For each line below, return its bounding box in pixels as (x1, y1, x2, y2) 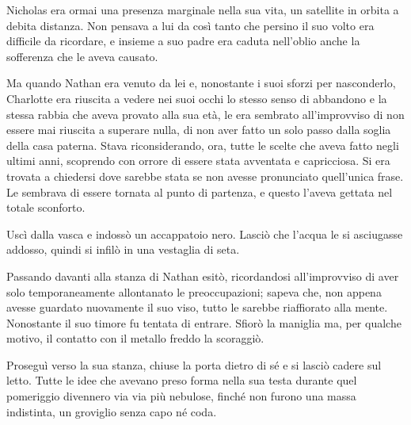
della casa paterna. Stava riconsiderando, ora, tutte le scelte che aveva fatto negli (6, 136, 399, 153)
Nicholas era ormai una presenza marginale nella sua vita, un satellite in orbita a (6, 2, 399, 17)
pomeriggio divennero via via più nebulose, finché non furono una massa (6, 388, 356, 404)
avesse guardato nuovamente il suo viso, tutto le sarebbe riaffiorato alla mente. (6, 299, 388, 316)
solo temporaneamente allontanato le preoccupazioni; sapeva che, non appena (6, 283, 382, 300)
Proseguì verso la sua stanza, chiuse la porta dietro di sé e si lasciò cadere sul (6, 356, 382, 373)
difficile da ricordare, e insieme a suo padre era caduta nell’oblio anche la (6, 33, 360, 49)
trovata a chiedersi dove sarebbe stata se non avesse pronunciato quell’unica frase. (6, 167, 404, 184)
